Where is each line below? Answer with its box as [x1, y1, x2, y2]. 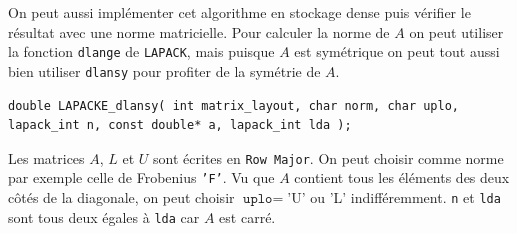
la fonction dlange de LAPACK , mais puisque [8, 41, 275, 62]
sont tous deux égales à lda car [8, 206, 200, 227]
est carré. [219, 206, 276, 227]
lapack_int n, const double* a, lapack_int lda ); [8, 118, 352, 133]
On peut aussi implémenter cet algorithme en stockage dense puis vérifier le [8, 2, 471, 22]
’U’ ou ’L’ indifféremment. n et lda [287, 187, 501, 207]
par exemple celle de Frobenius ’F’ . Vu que [8, 167, 275, 188]
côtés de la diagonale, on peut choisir [8, 187, 235, 207]
